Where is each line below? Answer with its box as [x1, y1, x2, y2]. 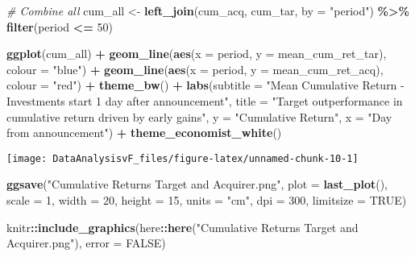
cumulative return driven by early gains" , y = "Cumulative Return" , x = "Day [6, 108, 392, 125]
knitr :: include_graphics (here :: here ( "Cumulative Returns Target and [6, 218, 359, 235]
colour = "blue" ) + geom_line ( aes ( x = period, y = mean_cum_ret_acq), [6, 60, 384, 77]
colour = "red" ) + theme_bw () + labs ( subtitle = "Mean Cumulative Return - [6, 77, 405, 93]
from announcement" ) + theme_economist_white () [6, 124, 282, 141]
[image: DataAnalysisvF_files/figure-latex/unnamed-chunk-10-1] [6, 152, 359, 164]
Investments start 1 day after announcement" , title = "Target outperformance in [6, 92, 403, 109]
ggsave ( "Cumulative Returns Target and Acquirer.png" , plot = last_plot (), [6, 176, 388, 193]
